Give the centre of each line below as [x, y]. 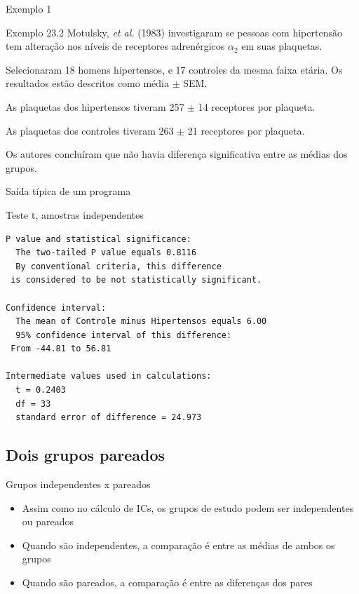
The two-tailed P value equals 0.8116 [106, 253]
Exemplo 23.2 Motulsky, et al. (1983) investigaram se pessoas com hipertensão [174, 32]
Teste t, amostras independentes [75, 214]
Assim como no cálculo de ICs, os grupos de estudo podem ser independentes [188, 507]
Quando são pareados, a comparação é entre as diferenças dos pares [167, 582]
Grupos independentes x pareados [78, 484]
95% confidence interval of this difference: [124, 335]
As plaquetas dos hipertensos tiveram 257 [95, 106]
